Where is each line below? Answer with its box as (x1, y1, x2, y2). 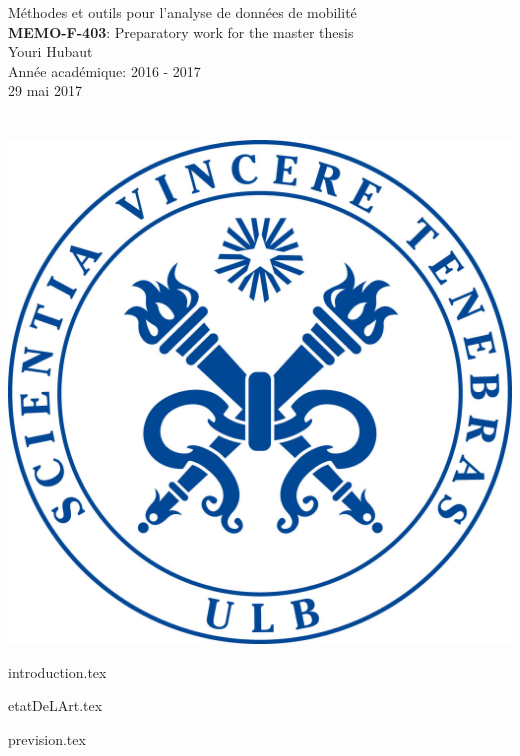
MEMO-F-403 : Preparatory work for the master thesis (8, 21, 354, 42)
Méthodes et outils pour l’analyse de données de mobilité (8, 2, 357, 22)
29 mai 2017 (8, 80, 82, 101)
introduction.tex (8, 661, 107, 682)
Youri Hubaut (8, 41, 93, 62)
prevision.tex (8, 728, 86, 749)
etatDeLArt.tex (8, 695, 103, 716)
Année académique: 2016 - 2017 (8, 60, 201, 81)
